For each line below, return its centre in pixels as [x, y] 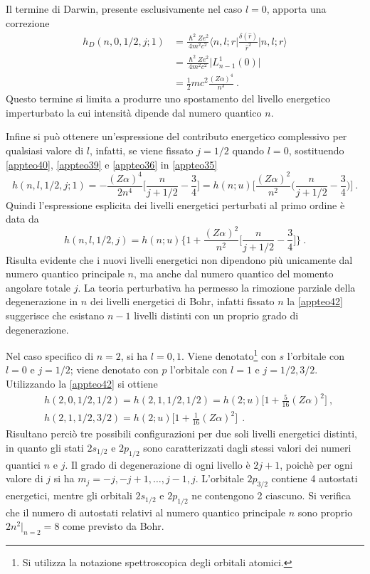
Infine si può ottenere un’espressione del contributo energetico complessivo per [176, 136]
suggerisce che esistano [55, 315]
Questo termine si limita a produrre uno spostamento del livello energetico [168, 99]
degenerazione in [42, 301]
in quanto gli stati [45, 447]
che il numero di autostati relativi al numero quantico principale [146, 512]
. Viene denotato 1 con [228, 355]
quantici [23, 464]
